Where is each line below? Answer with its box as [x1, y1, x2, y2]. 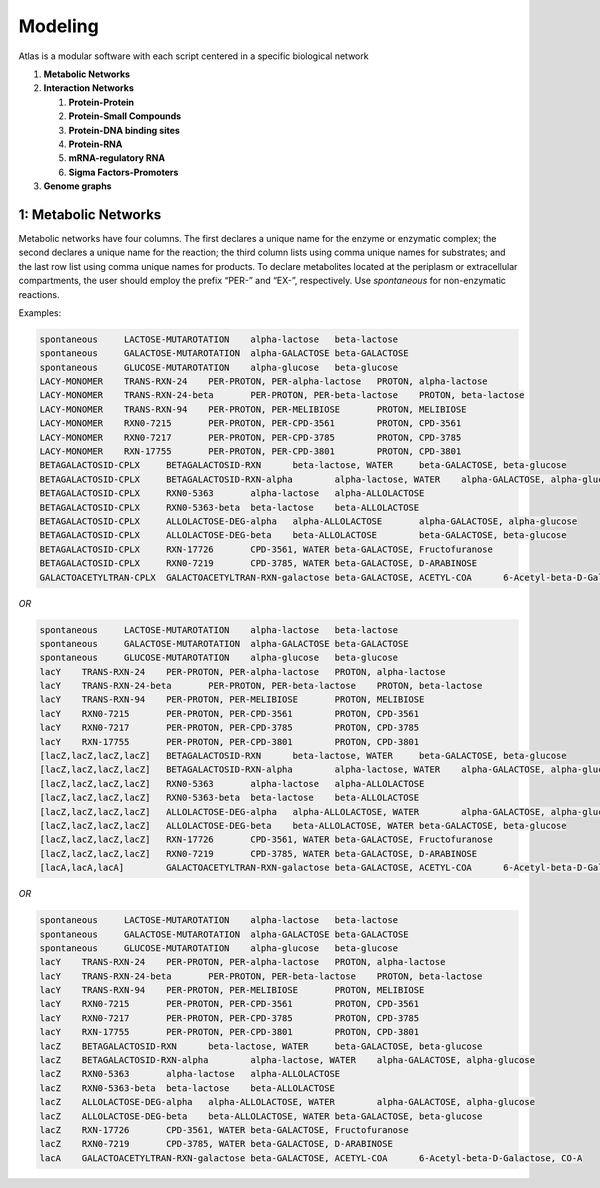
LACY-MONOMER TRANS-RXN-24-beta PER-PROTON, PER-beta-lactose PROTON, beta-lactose [39, 390, 525, 401]
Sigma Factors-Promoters [68, 166, 179, 178]
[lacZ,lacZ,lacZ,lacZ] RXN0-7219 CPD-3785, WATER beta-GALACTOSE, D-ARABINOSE [39, 848, 478, 859]
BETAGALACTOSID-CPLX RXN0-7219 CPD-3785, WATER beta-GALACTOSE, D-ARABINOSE [39, 558, 478, 569]
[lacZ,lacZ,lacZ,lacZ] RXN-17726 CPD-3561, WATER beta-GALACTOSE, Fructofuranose [39, 834, 494, 845]
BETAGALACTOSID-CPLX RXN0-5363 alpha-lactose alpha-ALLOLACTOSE [39, 488, 425, 499]
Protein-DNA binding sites [68, 124, 180, 136]
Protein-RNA [68, 138, 123, 150]
